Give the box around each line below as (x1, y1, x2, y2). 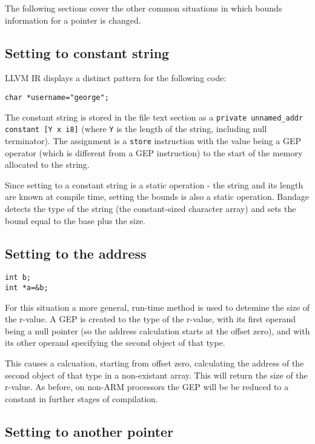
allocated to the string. (5, 158, 90, 171)
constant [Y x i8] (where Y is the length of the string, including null (5, 122, 267, 135)
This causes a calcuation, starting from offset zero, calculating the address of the (5, 357, 304, 369)
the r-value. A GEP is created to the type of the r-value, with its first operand (5, 313, 296, 325)
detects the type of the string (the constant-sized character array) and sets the (5, 202, 296, 214)
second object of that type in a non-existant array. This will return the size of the (5, 368, 308, 381)
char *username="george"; (5, 93, 109, 102)
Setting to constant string (5, 43, 170, 62)
